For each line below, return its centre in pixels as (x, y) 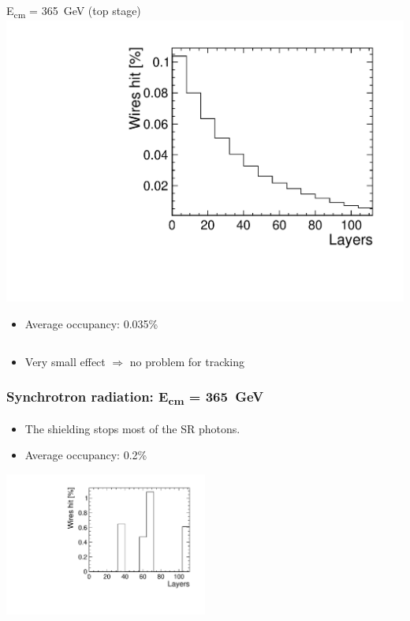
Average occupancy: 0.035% (91, 323)
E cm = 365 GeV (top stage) (74, 11)
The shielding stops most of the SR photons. (132, 428)
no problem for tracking (187, 361)
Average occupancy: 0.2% (86, 455)
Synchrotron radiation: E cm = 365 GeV (135, 398)
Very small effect (65, 361)
